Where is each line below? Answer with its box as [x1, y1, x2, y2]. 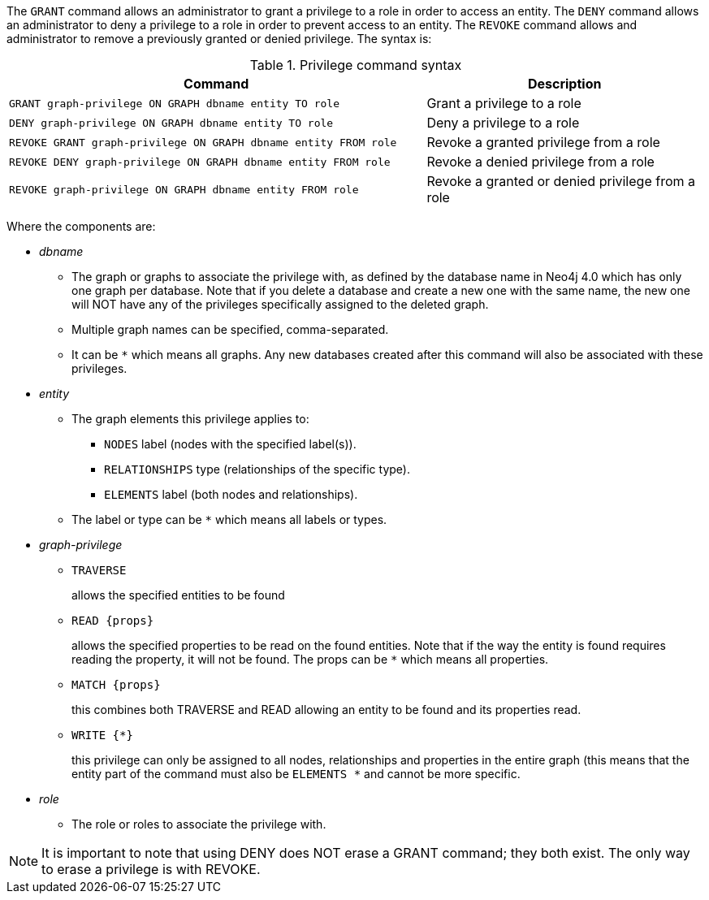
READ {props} [71, 614, 154, 627]
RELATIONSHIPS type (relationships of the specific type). [104, 462, 410, 476]
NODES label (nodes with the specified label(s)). [104, 437, 357, 451]
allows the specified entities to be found [71, 588, 285, 602]
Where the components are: [6, 219, 156, 233]
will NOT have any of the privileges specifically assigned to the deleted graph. [71, 297, 489, 311]
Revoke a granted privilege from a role [426, 134, 660, 150]
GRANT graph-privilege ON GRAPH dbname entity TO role [9, 97, 339, 110]
